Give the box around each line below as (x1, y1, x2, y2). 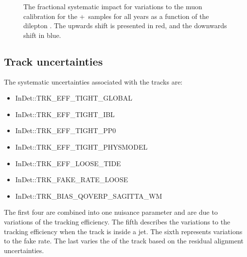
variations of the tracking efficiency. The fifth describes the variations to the (4, 216, 230, 226)
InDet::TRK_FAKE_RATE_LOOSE (15, 174, 128, 185)
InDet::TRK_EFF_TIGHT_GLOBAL (15, 93, 132, 103)
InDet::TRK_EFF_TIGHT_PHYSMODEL (15, 141, 148, 152)
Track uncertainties (4, 53, 103, 69)
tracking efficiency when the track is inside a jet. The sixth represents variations (4, 226, 243, 236)
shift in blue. (23, 30, 61, 40)
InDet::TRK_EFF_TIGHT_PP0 (15, 125, 116, 136)
